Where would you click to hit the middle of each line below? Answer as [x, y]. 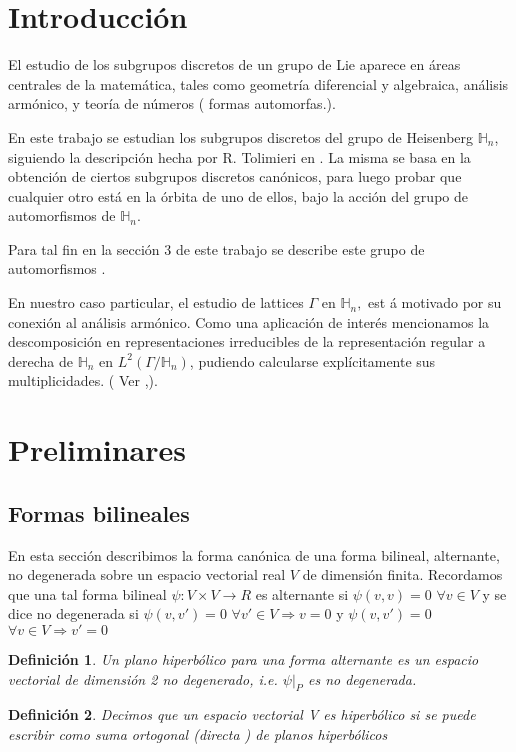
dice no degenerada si [73, 613]
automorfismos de [62, 215]
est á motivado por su [435, 302]
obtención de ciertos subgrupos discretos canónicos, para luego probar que [235, 176]
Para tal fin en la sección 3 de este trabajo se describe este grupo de [216, 248]
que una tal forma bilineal [87, 593]
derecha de [40, 360]
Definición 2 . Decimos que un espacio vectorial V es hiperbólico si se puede [242, 714]
